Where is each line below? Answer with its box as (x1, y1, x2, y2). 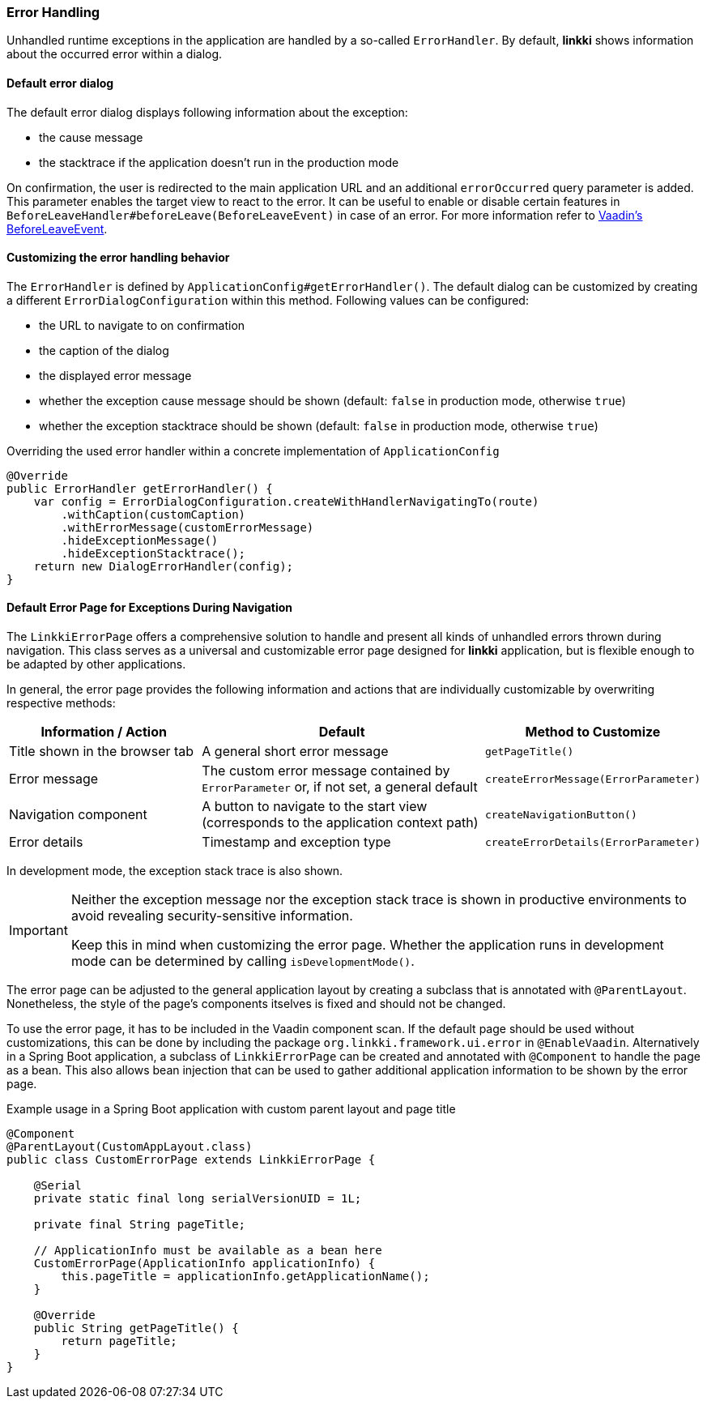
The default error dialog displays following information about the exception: (6, 105, 408, 119)
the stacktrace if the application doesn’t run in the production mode (39, 155, 399, 169)
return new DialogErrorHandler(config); (33, 559, 294, 573)
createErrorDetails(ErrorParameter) (484, 835, 701, 848)
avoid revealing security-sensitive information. (70, 907, 353, 925)
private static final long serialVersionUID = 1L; (33, 1192, 362, 1206)
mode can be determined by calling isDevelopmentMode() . (70, 953, 415, 970)
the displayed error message (39, 368, 192, 382)
